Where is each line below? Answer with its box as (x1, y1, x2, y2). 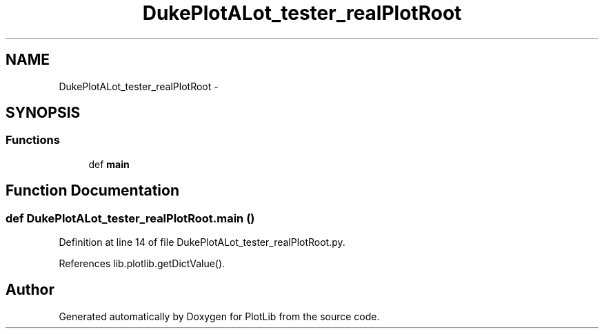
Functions (6, 133, 60, 147)
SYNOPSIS (6, 104, 81, 122)
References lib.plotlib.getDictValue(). (59, 258, 225, 270)
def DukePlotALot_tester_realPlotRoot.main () (6, 211, 255, 225)
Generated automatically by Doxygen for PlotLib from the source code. (59, 310, 380, 322)
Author (6, 281, 54, 299)
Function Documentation (6, 182, 179, 200)
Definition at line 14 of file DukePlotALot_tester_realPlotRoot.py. (59, 236, 345, 249)
